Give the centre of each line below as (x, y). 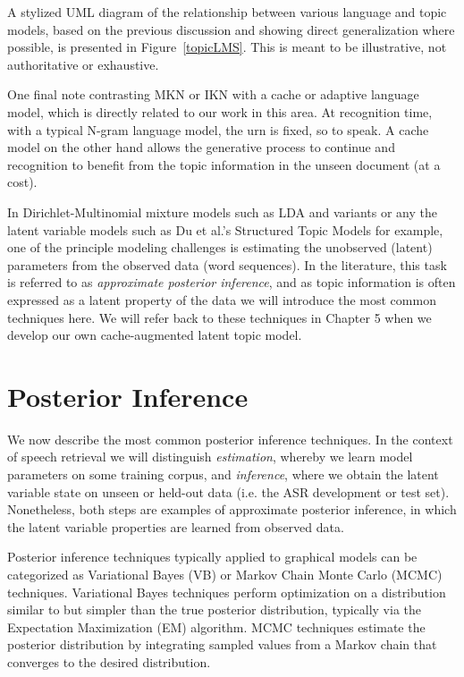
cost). (22, 182)
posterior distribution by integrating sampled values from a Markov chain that (222, 644)
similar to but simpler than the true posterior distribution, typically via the (214, 609)
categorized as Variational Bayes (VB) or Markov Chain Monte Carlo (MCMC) (225, 574)
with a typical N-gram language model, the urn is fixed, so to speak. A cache (218, 129)
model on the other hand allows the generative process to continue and (201, 147)
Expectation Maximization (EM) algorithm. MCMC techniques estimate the (216, 626)
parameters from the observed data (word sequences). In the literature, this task (227, 264)
